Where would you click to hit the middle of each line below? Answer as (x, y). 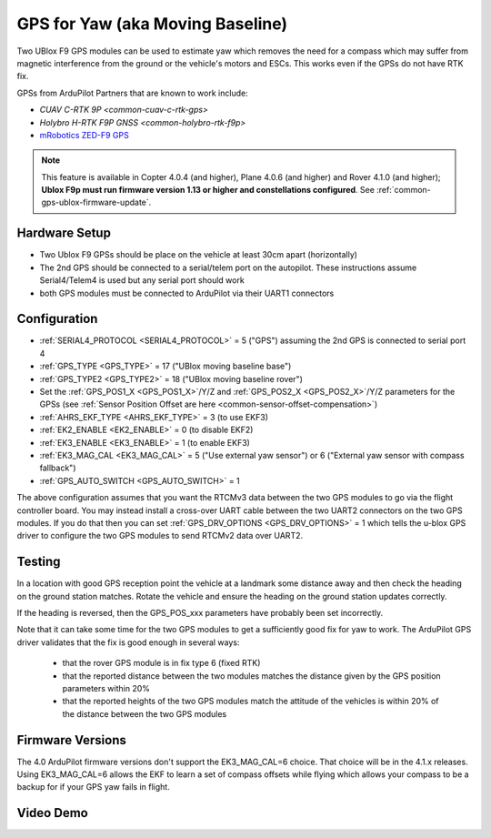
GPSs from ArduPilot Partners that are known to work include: (133, 93)
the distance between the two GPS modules (145, 713)
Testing (39, 562)
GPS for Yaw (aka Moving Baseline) (152, 24)
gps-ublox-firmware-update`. (96, 202)
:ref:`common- (403, 190)
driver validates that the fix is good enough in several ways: (128, 642)
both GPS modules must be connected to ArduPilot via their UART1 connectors (187, 293)
